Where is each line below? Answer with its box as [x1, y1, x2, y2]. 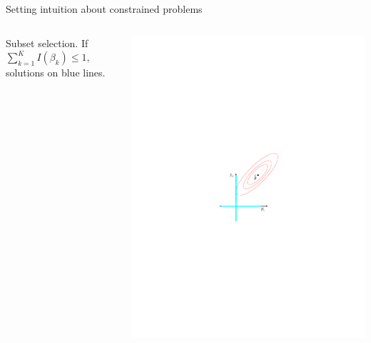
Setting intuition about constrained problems [6, 1, 203, 16]
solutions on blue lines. [6, 65, 106, 80]
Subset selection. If [6, 35, 88, 50]
